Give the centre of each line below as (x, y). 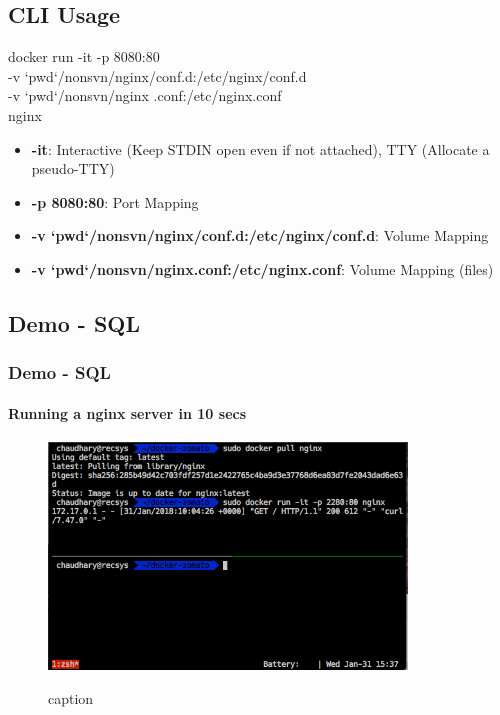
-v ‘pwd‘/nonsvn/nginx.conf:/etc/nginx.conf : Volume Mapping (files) (262, 268)
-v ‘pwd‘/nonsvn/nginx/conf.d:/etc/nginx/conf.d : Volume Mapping (260, 235)
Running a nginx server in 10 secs (127, 412)
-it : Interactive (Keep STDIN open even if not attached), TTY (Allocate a (260, 148)
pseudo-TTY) (73, 168)
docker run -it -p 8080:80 (84, 56)
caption (71, 698)
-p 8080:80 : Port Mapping (115, 201)
